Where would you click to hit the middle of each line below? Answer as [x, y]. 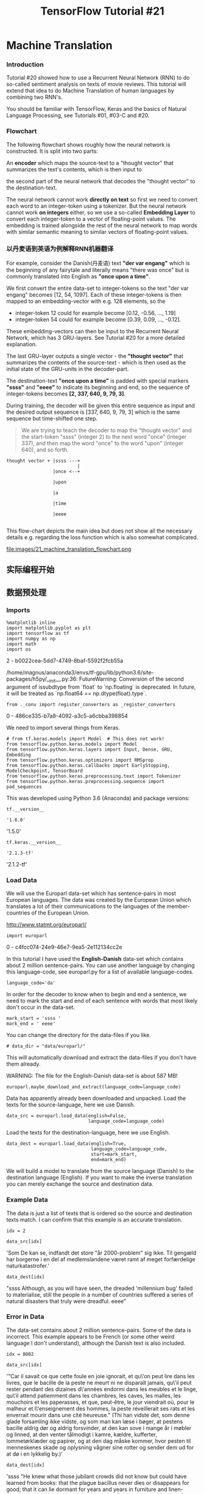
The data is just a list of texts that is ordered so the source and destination [99, 1213]
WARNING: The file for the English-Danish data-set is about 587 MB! [92, 1076]
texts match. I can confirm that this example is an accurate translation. [94, 1219]
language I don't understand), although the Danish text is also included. [96, 1343]
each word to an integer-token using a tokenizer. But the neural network [97, 206]
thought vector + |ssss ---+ [43, 461]
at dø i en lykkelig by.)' [34, 1454]
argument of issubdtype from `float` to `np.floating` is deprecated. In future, [101, 687]
